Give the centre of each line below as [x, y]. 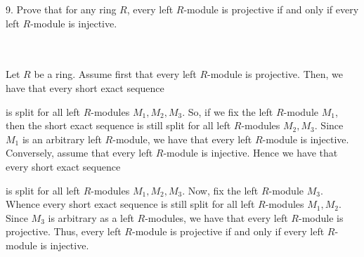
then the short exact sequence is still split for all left [118, 125]
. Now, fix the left [220, 190]
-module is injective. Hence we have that [251, 153]
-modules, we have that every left [216, 217]
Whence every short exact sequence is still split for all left [130, 204]
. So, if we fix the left [228, 111]
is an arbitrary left [62, 139]
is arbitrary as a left [91, 217]
